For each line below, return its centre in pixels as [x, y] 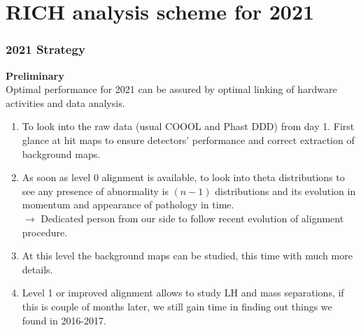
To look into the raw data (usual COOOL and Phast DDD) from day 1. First [188, 126]
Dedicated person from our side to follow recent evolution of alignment [192, 218]
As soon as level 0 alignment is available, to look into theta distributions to [183, 177]
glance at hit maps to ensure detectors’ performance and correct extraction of [188, 139]
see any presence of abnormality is [95, 191]
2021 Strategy [45, 49]
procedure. [45, 232]
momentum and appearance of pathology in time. [128, 205]
